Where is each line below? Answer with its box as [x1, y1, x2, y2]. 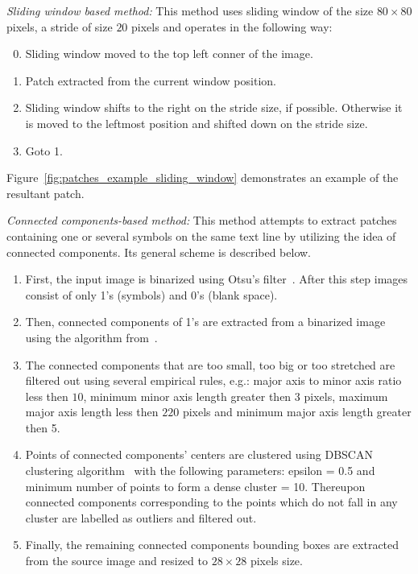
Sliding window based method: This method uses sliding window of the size [6, 2, 374, 19]
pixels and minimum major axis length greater [182, 403, 412, 420]
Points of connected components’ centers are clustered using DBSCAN [25, 446, 373, 463]
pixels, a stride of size [6, 18, 113, 35]
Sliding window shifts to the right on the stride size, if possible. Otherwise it [25, 99, 403, 116]
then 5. [25, 419, 60, 436]
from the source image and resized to [25, 552, 208, 569]
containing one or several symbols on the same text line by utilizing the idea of [6, 227, 396, 244]
